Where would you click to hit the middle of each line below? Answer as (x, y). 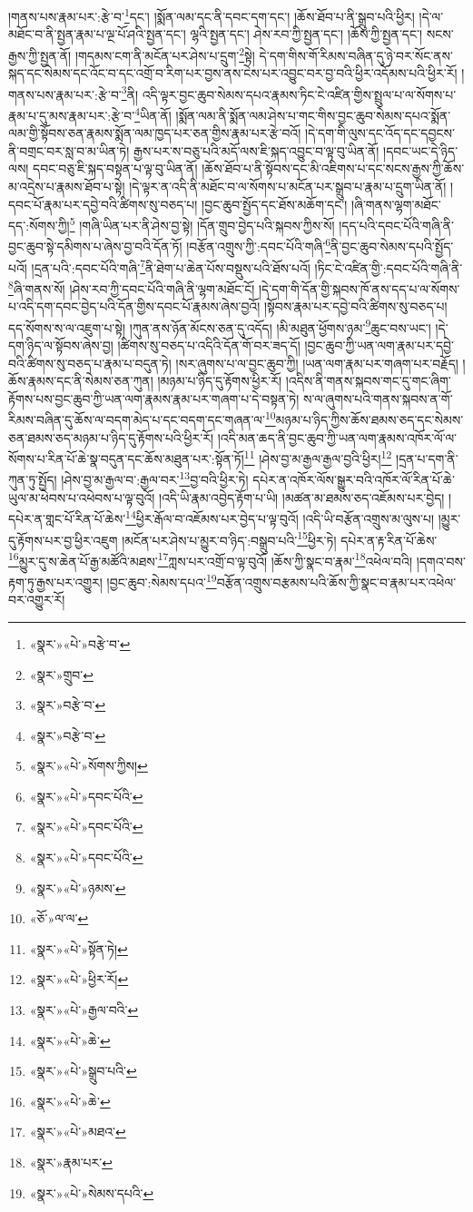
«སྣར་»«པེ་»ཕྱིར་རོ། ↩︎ (79, 979)
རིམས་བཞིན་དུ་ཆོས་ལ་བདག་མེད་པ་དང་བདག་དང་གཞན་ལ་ (137, 420)
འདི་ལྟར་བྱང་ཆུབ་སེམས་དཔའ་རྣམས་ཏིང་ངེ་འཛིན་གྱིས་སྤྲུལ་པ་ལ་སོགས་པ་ (299, 94)
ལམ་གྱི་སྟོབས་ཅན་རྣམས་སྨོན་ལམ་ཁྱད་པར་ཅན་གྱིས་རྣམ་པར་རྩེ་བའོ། (155, 133)
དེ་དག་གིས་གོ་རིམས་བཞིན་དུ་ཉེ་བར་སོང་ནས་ (356, 55)
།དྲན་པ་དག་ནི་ (427, 458)
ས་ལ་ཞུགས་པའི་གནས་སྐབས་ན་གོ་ (378, 398)
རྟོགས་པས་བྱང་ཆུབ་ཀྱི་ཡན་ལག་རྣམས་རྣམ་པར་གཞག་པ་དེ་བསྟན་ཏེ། (154, 398)
